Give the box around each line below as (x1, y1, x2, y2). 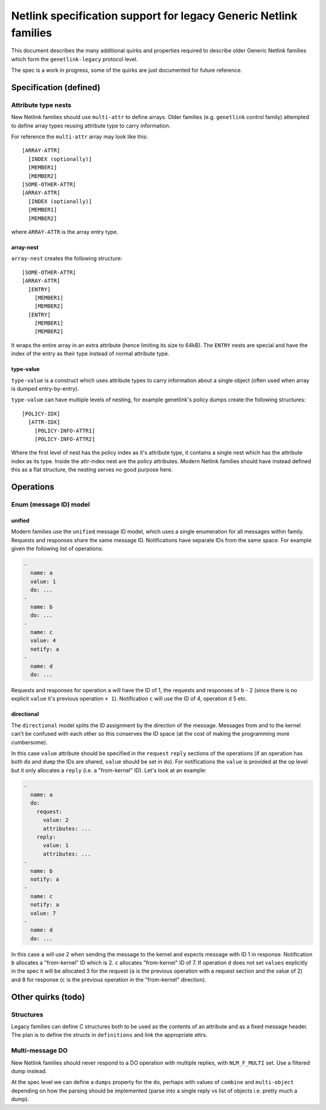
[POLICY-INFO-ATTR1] (34, 427, 95, 434)
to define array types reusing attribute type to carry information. (11, 122, 171, 129)
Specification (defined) (11, 82, 101, 92)
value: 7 (30, 910, 56, 917)
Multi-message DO (11, 1047, 68, 1055)
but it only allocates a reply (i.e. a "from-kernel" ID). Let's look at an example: (11, 767, 206, 774)
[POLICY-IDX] (22, 410, 60, 417)
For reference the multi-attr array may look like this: (11, 133, 148, 140)
